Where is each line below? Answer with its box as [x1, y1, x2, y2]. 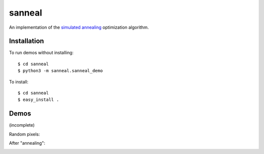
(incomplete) [9, 122, 35, 128]
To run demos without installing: [9, 50, 74, 56]
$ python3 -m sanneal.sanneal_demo [18, 68, 103, 74]
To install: [9, 78, 29, 85]
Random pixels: [9, 131, 40, 137]
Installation [9, 37, 44, 45]
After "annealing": [9, 140, 45, 146]
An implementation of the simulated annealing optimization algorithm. [9, 24, 149, 30]
